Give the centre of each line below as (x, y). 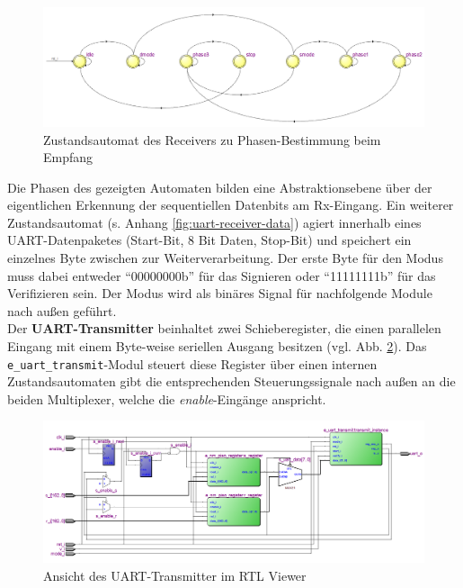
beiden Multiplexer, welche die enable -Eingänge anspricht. (167, 398)
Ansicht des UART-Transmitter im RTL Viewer (175, 575)
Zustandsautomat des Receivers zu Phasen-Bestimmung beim (212, 139)
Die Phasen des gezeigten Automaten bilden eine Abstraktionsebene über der (220, 187)
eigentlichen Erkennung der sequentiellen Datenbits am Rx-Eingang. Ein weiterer (231, 205)
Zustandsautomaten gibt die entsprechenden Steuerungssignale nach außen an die (231, 381)
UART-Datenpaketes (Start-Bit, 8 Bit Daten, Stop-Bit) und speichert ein (209, 240)
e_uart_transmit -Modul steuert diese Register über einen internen (192, 363)
